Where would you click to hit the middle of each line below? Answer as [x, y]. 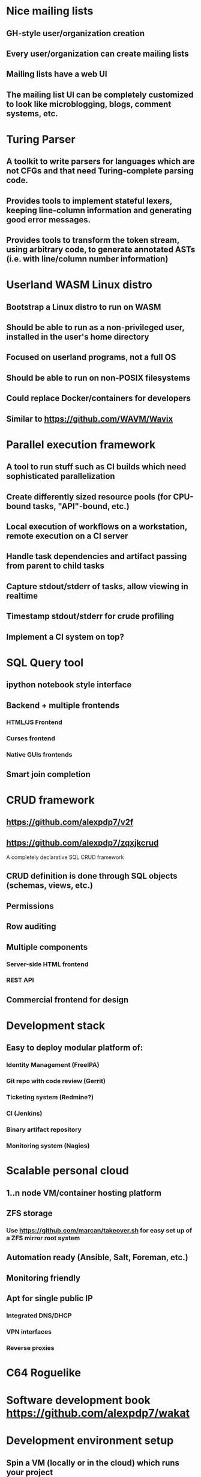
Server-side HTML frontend [47, 964]
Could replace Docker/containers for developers [98, 398]
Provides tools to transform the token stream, [93, 240]
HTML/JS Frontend [34, 722]
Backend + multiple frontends [63, 705]
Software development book [79, 1400]
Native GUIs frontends [39, 755]
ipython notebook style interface [69, 685]
